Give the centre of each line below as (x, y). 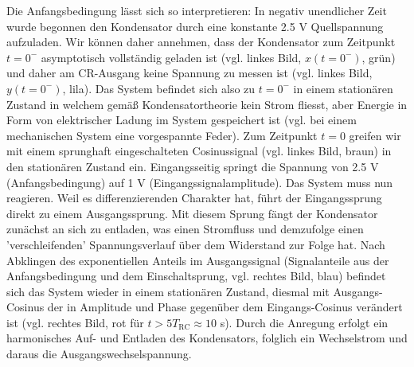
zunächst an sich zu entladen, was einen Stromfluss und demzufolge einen (185, 229)
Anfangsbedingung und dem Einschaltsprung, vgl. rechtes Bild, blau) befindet (196, 276)
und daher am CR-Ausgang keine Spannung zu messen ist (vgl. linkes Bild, (189, 73)
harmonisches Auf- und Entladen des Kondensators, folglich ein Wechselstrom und (207, 338)
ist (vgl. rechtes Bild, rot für (75, 322)
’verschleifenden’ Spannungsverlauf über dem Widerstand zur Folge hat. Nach (196, 244)
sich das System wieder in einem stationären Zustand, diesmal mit (168, 291)
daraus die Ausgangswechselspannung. (99, 354)
